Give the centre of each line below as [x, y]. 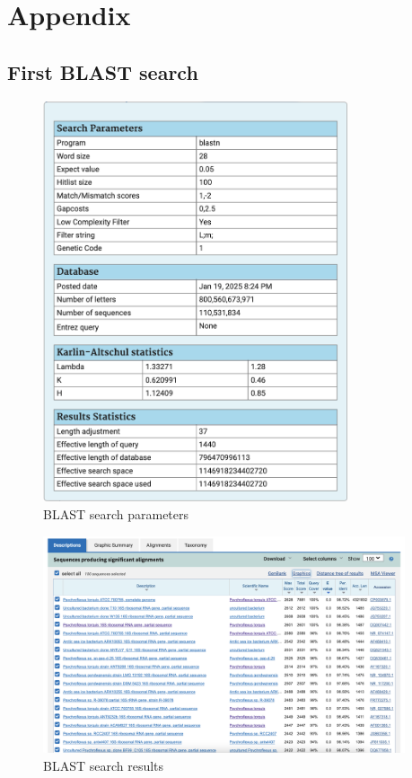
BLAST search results [104, 765]
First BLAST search [103, 71]
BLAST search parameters [116, 514]
